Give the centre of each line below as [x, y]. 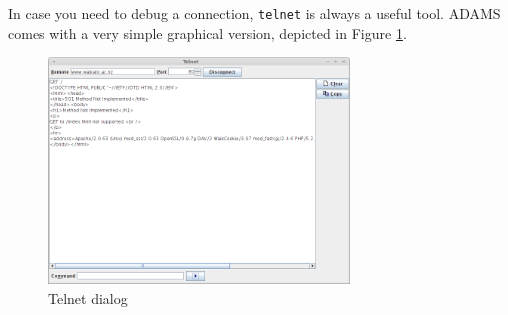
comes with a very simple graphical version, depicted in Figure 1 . [207, 32]
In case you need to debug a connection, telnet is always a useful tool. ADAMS [254, 13]
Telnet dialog [88, 297]
